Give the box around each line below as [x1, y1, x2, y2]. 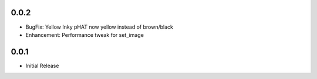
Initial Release [25, 62, 59, 69]
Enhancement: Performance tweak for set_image [25, 31, 144, 38]
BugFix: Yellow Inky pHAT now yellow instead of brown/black [25, 23, 173, 30]
